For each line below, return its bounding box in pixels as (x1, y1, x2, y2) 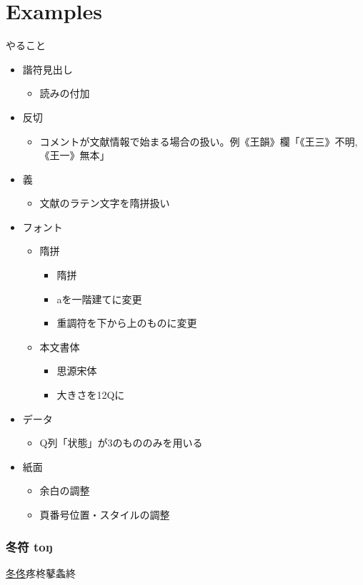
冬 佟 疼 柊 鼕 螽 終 (6, 565, 76, 580)
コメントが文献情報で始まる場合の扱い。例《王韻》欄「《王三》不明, (39, 133, 358, 148)
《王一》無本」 (39, 148, 110, 163)
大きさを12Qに (56, 387, 125, 402)
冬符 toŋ (6, 537, 53, 555)
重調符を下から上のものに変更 (56, 315, 197, 330)
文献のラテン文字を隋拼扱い (39, 195, 170, 210)
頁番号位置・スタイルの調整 (39, 507, 170, 522)
